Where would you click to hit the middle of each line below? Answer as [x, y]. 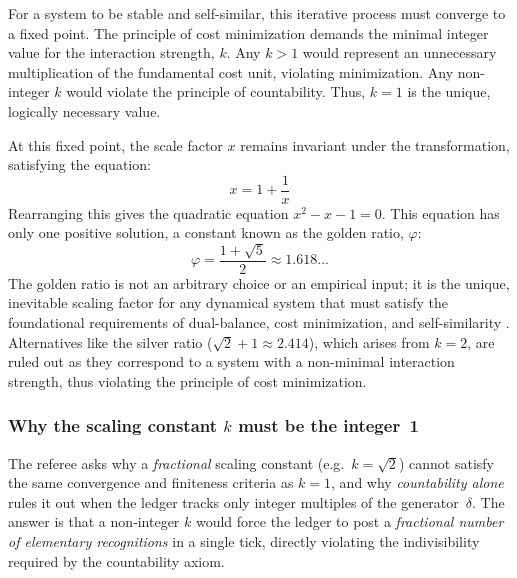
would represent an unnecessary [399, 52]
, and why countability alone [417, 482]
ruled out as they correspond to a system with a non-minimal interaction [231, 361]
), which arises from [369, 341]
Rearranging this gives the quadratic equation [148, 212]
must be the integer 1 [328, 425]
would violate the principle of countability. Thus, [216, 91]
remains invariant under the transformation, [375, 144]
